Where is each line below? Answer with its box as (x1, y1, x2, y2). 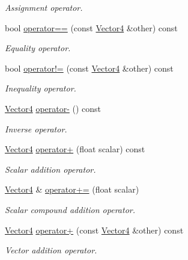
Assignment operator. (5, 1, 83, 13)
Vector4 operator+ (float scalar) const (5, 143, 145, 155)
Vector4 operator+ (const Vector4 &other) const (5, 223, 184, 236)
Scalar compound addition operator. (5, 203, 136, 215)
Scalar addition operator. (5, 162, 96, 175)
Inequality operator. (5, 82, 76, 94)
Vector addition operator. (5, 244, 97, 256)
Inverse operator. (5, 122, 67, 135)
